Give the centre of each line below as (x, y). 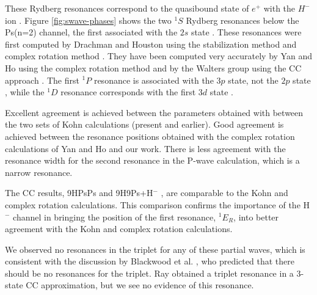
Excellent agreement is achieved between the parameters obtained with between (154, 112)
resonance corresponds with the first (128, 92)
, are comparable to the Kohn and (224, 193)
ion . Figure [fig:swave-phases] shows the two (88, 20)
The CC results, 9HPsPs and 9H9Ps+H (79, 193)
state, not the (253, 80)
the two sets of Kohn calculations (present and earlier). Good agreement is (144, 124)
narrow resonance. (39, 172)
